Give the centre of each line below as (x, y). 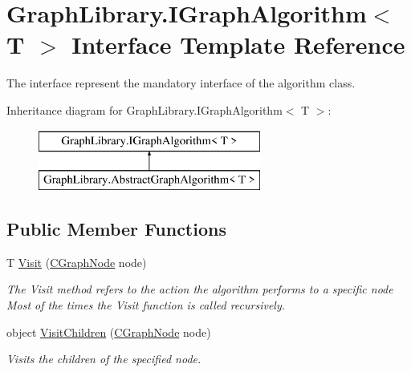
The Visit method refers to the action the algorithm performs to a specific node (200, 289)
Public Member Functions (116, 229)
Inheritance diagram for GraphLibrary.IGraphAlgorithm (144, 109)
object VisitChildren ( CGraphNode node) (109, 332)
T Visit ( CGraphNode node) (77, 262)
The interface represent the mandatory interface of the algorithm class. (181, 83)
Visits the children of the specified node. (104, 359)
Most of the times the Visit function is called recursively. (146, 305)
